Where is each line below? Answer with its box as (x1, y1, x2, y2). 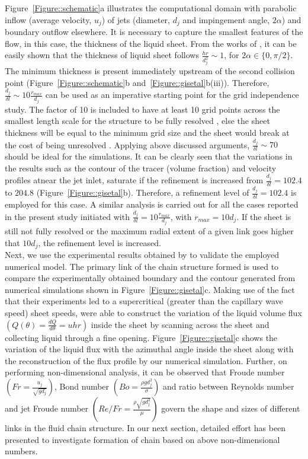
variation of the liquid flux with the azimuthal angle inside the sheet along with (5, 343, 294, 355)
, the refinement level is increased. (38, 236, 161, 248)
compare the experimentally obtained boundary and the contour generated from (5, 272, 296, 284)
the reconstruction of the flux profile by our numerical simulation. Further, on (5, 354, 287, 366)
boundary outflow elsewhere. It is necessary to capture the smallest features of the (5, 26, 303, 38)
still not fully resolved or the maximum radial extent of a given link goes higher (5, 225, 294, 237)
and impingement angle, (182, 13, 270, 26)
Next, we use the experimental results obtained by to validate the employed (5, 248, 280, 261)
